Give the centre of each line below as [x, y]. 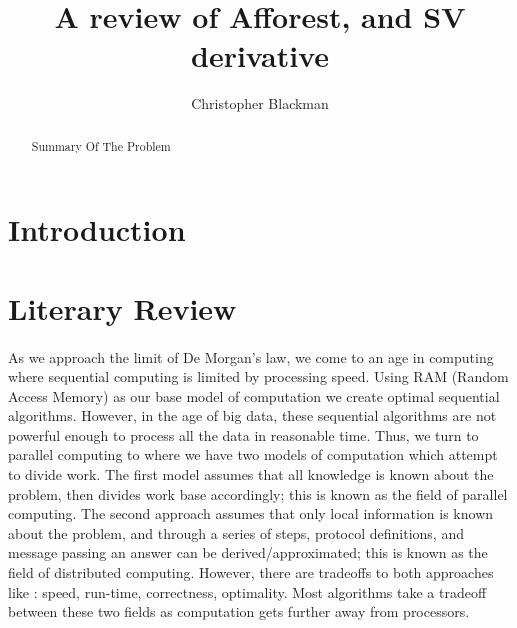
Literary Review [122, 307]
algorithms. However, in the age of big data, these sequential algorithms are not [252, 415]
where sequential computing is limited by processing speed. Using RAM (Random [258, 376]
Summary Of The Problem [101, 145]
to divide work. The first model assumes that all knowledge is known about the [251, 474]
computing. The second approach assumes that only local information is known [251, 513]
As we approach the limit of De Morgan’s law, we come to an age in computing [251, 356]
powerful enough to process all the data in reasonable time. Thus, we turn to [243, 434]
